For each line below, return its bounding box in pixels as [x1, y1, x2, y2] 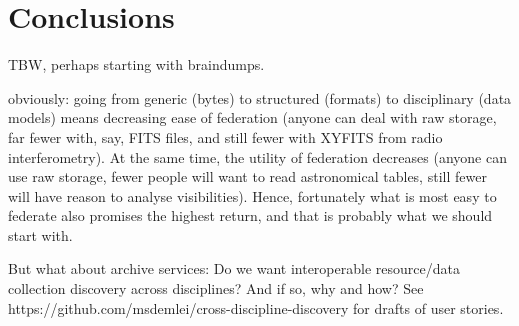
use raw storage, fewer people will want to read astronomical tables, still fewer [8, 166, 487, 187]
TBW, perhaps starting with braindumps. [8, 54, 265, 75]
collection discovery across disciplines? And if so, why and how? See [8, 278, 424, 299]
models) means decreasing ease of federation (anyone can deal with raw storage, [8, 107, 497, 128]
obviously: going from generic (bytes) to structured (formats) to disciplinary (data [8, 87, 512, 108]
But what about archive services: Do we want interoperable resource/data [8, 258, 460, 279]
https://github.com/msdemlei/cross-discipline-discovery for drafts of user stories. [8, 297, 504, 318]
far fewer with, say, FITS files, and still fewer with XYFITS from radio [8, 126, 443, 147]
